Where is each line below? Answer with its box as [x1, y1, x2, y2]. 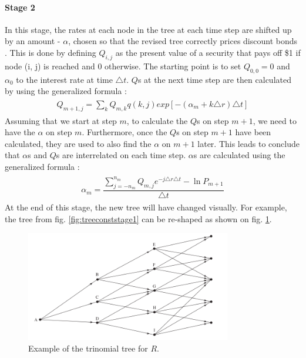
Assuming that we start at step [5, 114, 117, 126]
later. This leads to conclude [197, 137, 300, 149]
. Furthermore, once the [82, 126, 167, 138]
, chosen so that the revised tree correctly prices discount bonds [68, 35, 298, 47]
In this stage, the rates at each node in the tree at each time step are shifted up [5, 23, 292, 35]
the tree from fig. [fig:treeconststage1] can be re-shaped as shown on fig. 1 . [5, 212, 272, 225]
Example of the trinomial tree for [28, 342, 148, 354]
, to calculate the [126, 114, 188, 126]
